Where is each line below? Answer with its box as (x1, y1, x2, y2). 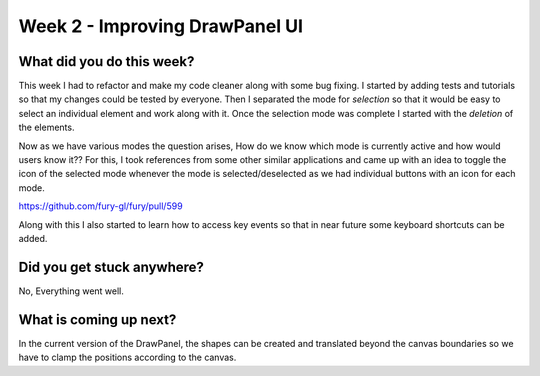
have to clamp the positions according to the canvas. (18, 351, 237, 364)
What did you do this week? (18, 53, 195, 70)
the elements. (18, 121, 75, 134)
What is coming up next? (18, 311, 177, 328)
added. (18, 232, 48, 244)
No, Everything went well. (18, 285, 125, 297)
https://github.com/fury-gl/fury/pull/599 (18, 200, 184, 212)
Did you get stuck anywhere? (18, 258, 205, 275)
